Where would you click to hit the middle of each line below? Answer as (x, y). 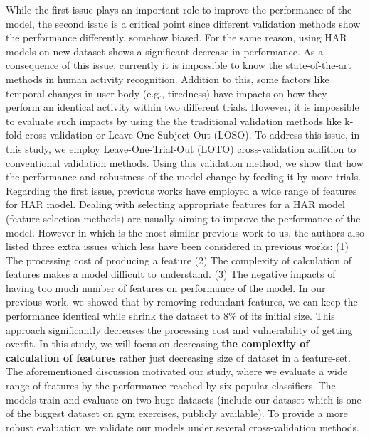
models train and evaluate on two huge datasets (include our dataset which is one (184, 399)
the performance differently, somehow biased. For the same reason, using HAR (176, 37)
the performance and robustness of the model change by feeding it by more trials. (184, 177)
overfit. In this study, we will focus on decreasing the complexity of (158, 344)
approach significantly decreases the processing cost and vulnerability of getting (179, 329)
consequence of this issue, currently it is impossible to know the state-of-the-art (179, 65)
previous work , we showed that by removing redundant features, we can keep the (182, 302)
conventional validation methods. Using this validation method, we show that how (185, 162)
